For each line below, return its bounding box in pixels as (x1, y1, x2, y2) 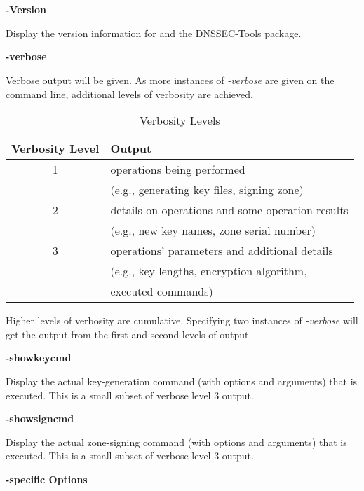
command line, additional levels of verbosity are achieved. (6, 86, 253, 101)
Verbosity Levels (140, 112, 220, 129)
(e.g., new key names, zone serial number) (110, 222, 316, 239)
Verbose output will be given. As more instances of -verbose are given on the (6, 72, 335, 87)
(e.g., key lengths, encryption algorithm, (110, 263, 307, 279)
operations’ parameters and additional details (110, 242, 333, 259)
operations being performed (110, 161, 245, 178)
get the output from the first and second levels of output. (6, 326, 252, 341)
